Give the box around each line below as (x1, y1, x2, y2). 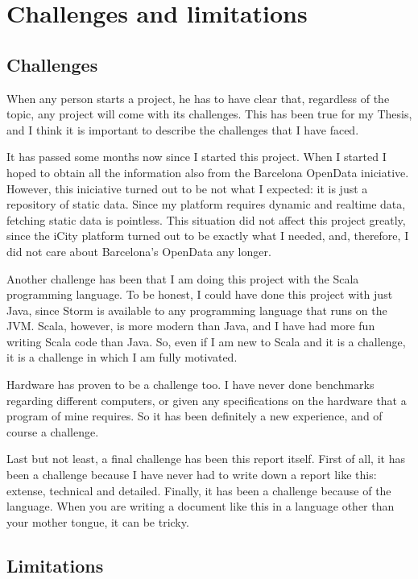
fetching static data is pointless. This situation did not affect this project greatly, (6, 211, 406, 228)
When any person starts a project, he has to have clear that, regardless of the (6, 89, 390, 106)
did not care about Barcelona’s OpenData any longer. (6, 242, 271, 259)
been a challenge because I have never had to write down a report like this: (6, 466, 377, 483)
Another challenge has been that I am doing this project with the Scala (6, 270, 359, 287)
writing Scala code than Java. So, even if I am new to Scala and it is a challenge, (6, 333, 406, 349)
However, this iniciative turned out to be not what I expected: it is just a (6, 180, 368, 196)
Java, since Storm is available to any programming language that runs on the (6, 301, 387, 318)
